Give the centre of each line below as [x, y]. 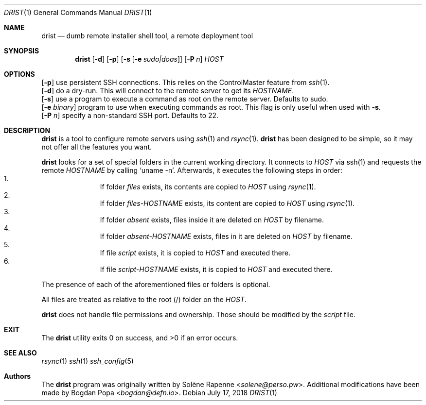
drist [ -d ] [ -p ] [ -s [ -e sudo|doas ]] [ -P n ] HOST [149, 59]
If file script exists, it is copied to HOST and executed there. [195, 253]
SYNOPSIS [22, 51]
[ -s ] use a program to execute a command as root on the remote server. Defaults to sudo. [185, 99]
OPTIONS [19, 74]
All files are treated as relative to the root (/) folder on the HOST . [144, 299]
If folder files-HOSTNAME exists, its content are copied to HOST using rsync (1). [227, 203]
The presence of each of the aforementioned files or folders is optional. [156, 284]
